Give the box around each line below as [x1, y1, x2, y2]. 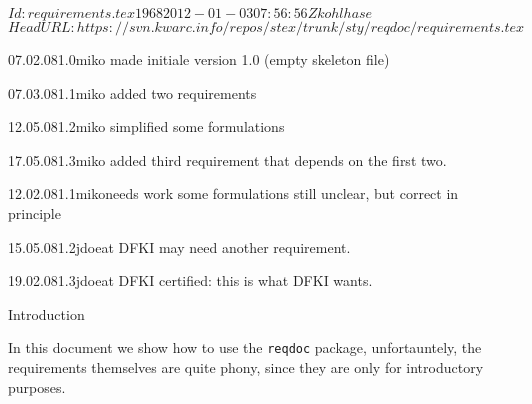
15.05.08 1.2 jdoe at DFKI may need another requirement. [8, 236, 351, 257]
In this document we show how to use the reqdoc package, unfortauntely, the [8, 337, 482, 358]
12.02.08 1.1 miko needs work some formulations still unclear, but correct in [8, 183, 459, 204]
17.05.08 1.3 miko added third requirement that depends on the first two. [8, 149, 447, 170]
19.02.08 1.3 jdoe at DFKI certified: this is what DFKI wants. [8, 270, 373, 291]
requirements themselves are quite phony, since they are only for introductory [8, 357, 484, 377]
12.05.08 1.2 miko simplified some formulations [8, 116, 285, 137]
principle [8, 202, 61, 223]
